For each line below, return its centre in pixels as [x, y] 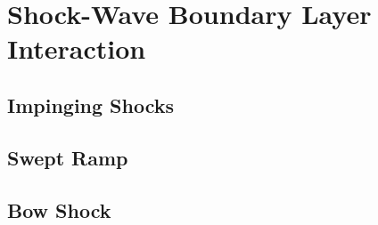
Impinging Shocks [91, 104]
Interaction [77, 48]
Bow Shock [59, 209]
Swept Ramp [68, 157]
